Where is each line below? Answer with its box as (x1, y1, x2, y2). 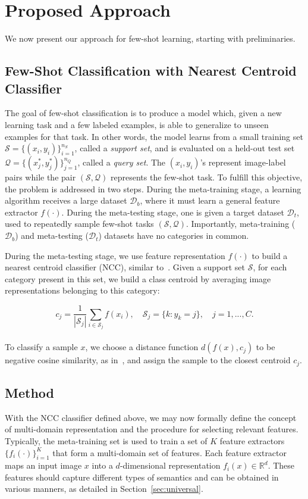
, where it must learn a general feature (140, 194, 280, 207)
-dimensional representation (120, 459, 221, 472)
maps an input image (5, 459, 82, 472)
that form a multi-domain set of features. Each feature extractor (52, 446, 287, 459)
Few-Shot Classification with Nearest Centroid (5, 61, 297, 80)
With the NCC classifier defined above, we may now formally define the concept (5, 411, 297, 423)
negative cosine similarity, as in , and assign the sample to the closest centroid (5, 354, 291, 366)
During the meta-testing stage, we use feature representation (5, 249, 225, 261)
